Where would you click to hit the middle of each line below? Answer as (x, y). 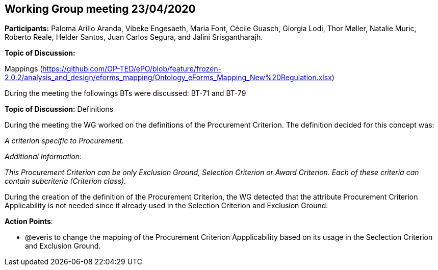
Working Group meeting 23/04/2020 (100, 9)
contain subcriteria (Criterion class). (66, 181)
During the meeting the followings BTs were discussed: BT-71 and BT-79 (125, 93)
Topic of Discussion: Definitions (59, 109)
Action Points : (29, 222)
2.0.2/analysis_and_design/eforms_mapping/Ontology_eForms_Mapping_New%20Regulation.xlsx (168, 78)
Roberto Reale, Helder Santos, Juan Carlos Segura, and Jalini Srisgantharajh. (134, 37)
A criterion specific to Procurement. (65, 141)
